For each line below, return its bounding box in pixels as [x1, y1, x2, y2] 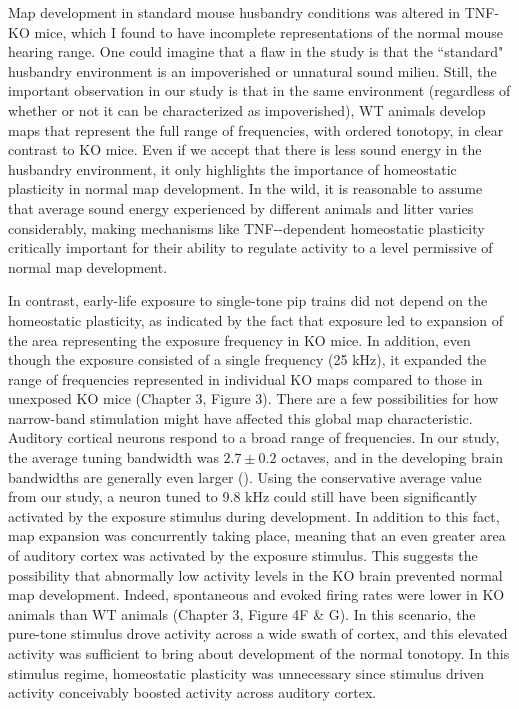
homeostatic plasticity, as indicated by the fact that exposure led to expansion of [8, 309, 504, 330]
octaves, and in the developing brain [281, 447, 503, 468]
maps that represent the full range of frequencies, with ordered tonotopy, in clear [8, 119, 504, 140]
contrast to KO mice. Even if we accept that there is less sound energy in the [8, 139, 482, 160]
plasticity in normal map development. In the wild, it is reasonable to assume [8, 178, 483, 199]
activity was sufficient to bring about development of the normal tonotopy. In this [8, 643, 510, 663]
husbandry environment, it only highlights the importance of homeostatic [8, 158, 457, 179]
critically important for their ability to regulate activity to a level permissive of [8, 237, 493, 258]
